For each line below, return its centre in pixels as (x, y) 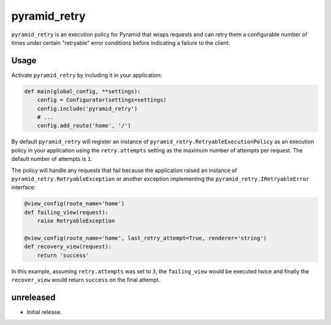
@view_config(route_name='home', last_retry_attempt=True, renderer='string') (145, 238)
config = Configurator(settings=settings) (102, 100)
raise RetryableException (76, 221)
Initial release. (44, 312)
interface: (24, 187)
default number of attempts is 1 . (52, 159)
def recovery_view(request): (68, 247)
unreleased (33, 297)
